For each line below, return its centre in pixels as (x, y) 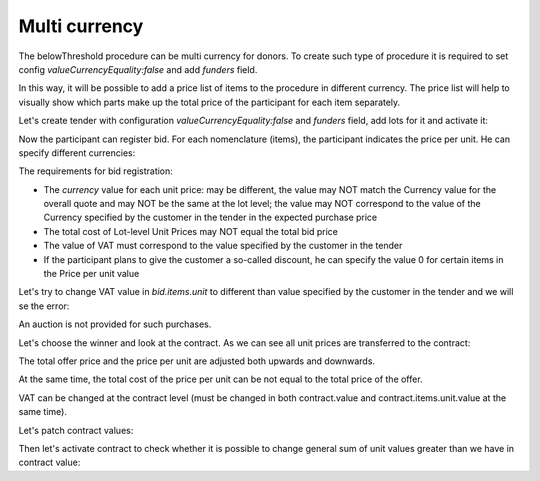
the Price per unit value (91, 274)
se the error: (44, 306)
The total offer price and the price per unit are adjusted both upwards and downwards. (196, 361)
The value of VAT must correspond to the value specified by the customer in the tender (223, 246)
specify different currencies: (77, 152)
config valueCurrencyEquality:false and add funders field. (138, 69)
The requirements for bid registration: (96, 171)
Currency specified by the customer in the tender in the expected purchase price (210, 217)
